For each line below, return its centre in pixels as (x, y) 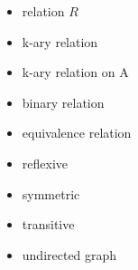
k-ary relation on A (75, 72)
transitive (48, 224)
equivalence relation (77, 133)
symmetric (51, 193)
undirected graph (69, 254)
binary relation (63, 102)
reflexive (45, 163)
